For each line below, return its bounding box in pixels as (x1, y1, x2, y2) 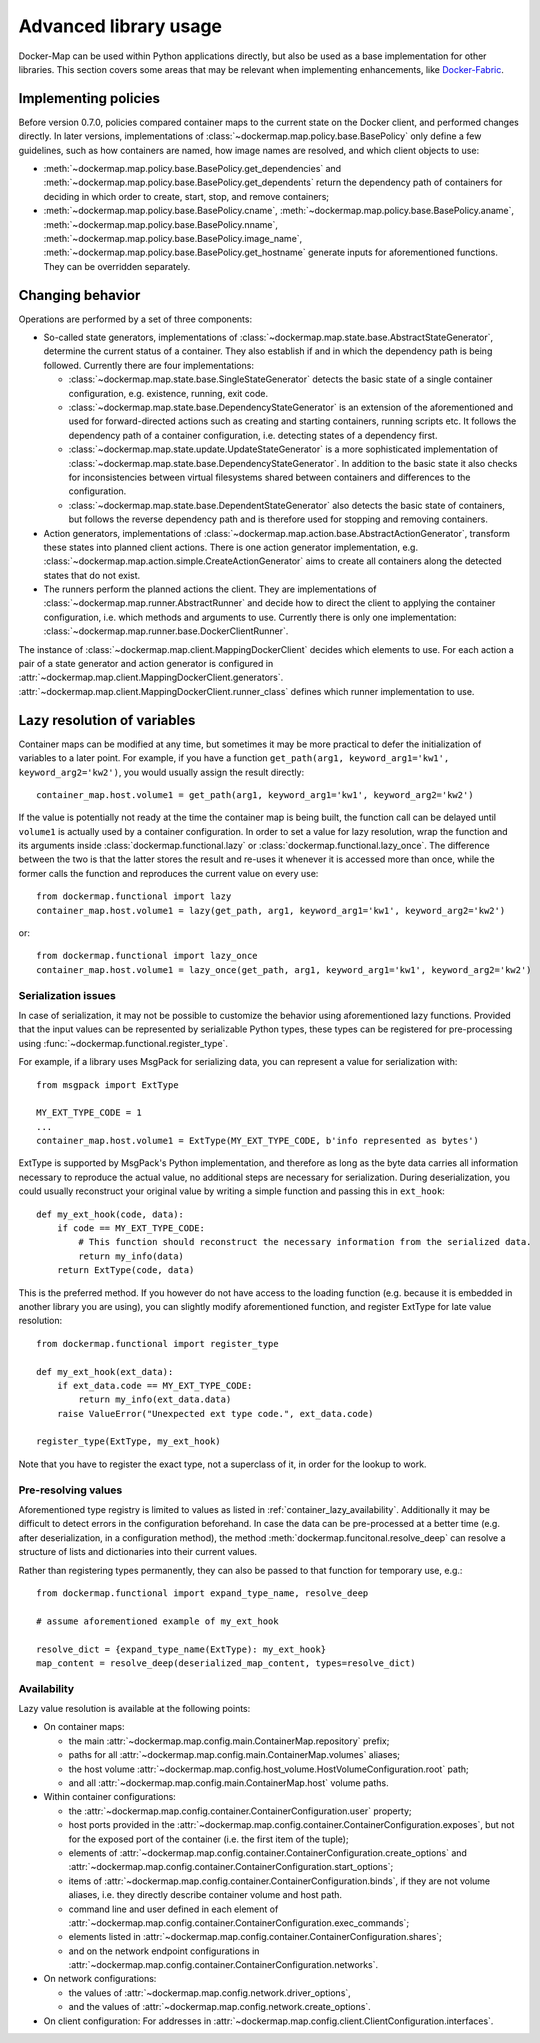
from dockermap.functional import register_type (36, 1338, 279, 1349)
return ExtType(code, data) (56, 1265, 195, 1276)
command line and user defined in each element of (68, 1903, 279, 1915)
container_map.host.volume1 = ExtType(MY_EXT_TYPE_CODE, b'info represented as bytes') (36, 1135, 480, 1147)
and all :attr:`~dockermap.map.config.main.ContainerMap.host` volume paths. (68, 1777, 389, 1789)
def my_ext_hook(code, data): (36, 1208, 185, 1220)
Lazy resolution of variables (18, 711, 196, 729)
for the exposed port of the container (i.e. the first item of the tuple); (68, 1833, 349, 1845)
